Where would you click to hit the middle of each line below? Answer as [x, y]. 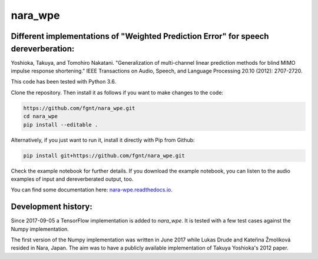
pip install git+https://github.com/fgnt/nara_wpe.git [104, 155]
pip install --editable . [61, 124]
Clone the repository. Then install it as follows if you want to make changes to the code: [117, 92]
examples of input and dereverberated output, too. [72, 179]
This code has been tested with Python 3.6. [64, 82]
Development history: [52, 207]
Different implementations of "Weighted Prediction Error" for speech [140, 36]
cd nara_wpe [41, 117]
